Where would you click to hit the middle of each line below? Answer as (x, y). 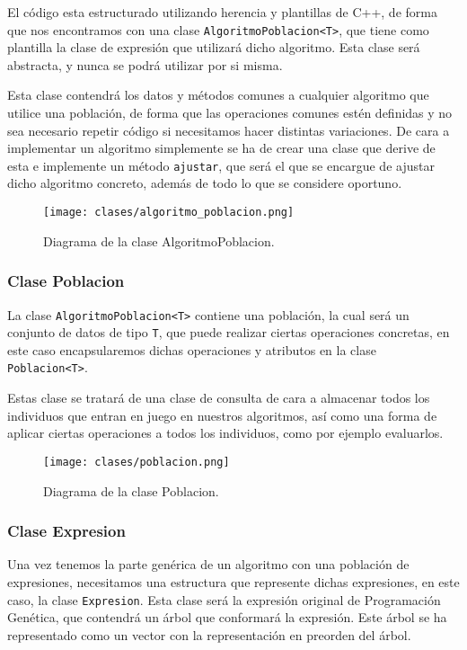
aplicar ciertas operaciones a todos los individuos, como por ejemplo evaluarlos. (225, 433)
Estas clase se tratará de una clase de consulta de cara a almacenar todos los (219, 398)
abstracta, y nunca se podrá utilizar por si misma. (145, 64)
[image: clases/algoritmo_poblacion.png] (169, 213)
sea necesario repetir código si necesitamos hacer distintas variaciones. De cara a (229, 130)
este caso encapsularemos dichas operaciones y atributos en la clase (192, 349)
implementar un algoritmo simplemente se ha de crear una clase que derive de (221, 148)
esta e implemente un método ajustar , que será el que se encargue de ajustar (221, 165)
